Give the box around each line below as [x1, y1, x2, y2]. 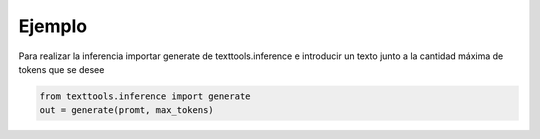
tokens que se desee [18, 63, 105, 75]
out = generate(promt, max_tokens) [39, 105, 214, 116]
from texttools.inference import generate [39, 90, 251, 102]
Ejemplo [18, 15, 88, 37]
